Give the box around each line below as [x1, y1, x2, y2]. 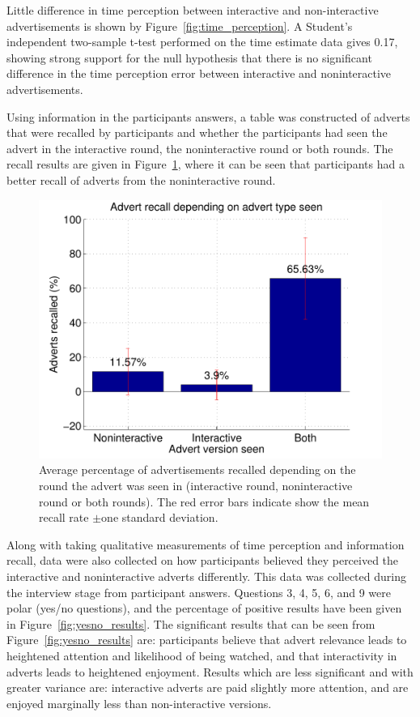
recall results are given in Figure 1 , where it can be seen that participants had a [6, 156, 405, 173]
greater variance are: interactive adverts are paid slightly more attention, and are [6, 679, 409, 696]
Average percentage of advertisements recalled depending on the [39, 461, 356, 478]
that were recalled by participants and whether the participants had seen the [6, 124, 388, 141]
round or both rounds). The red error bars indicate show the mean [39, 493, 370, 510]
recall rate [39, 509, 89, 526]
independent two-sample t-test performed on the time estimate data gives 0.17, [6, 33, 398, 50]
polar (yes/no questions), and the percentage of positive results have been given [6, 600, 402, 617]
